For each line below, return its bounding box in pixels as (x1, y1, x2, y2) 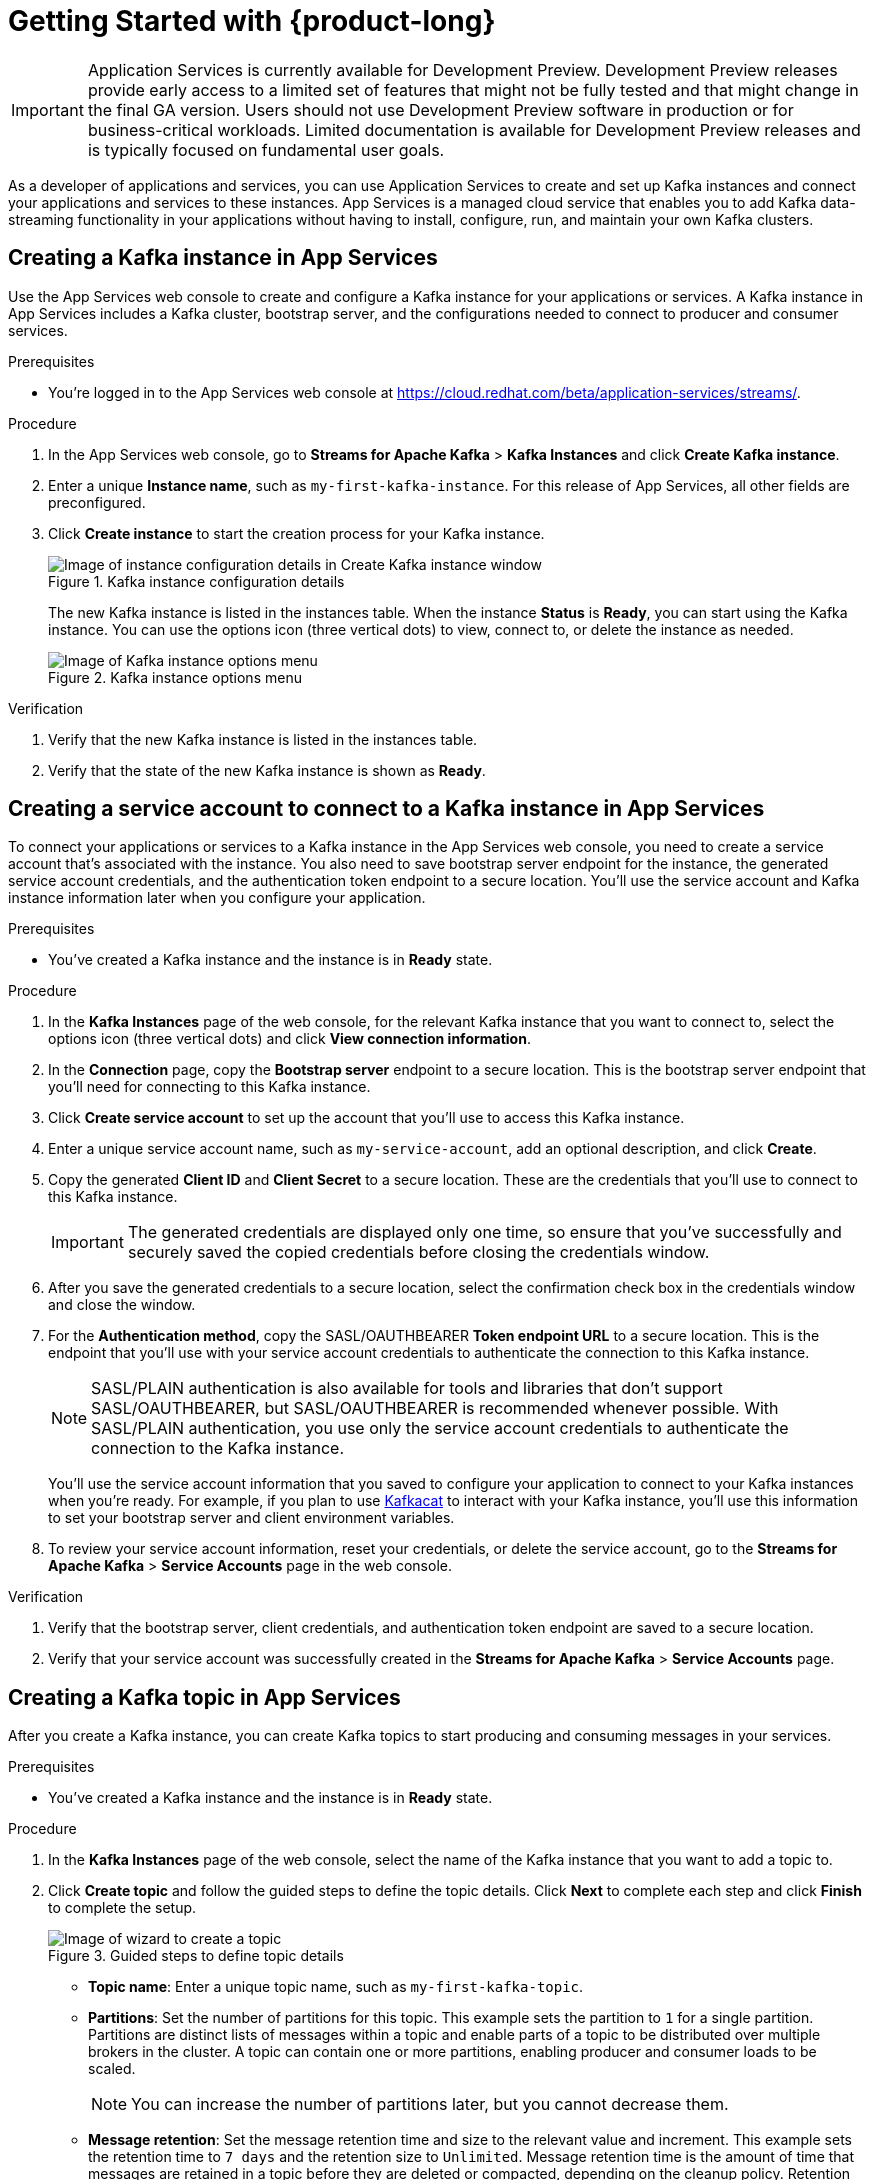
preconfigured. (48, 493, 146, 511)
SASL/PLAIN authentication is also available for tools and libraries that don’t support (91, 1378, 723, 1399)
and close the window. (48, 1296, 196, 1314)
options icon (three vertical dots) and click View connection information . (48, 1030, 531, 1048)
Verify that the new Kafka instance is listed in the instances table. (48, 730, 478, 748)
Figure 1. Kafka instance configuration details (48, 572, 345, 590)
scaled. (88, 2060, 136, 2078)
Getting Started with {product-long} (8, 4, 496, 38)
